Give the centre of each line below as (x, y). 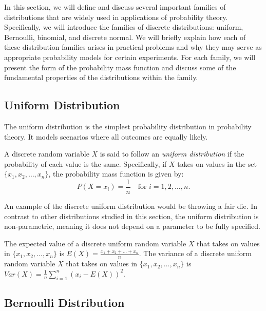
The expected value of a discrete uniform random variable (95, 243)
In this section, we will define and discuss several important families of (115, 7)
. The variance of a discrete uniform (195, 253)
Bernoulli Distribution (64, 302)
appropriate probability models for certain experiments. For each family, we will (130, 57)
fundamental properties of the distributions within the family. (101, 77)
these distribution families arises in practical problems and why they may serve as (133, 47)
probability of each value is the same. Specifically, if (85, 163)
